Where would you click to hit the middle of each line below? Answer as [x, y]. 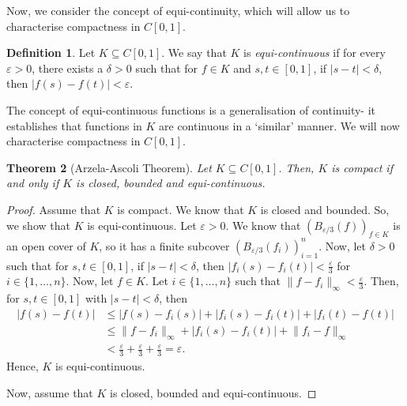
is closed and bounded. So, [325, 209]
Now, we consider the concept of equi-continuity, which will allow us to [178, 10]
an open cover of [46, 245]
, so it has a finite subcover [164, 245]
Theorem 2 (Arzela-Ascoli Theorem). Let [109, 167]
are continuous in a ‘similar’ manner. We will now [279, 125]
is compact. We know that [181, 209]
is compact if [362, 167]
